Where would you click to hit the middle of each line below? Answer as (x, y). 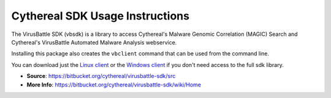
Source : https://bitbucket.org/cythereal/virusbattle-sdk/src (101, 76)
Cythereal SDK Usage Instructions (101, 16)
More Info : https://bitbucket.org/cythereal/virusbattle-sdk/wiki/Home (114, 85)
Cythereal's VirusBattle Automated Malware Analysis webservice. (94, 42)
